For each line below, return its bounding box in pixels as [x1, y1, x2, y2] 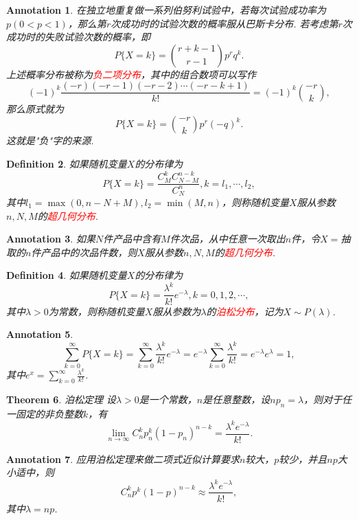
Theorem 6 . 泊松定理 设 [6, 392, 116, 406]
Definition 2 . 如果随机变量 [6, 157, 127, 171]
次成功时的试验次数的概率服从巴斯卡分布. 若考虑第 [111, 16, 338, 30]
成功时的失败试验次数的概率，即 [6, 30, 150, 44]
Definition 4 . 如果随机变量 [6, 268, 127, 282]
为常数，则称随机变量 [48, 304, 145, 318]
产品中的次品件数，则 [40, 245, 137, 259]
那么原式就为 [6, 101, 64, 115]
